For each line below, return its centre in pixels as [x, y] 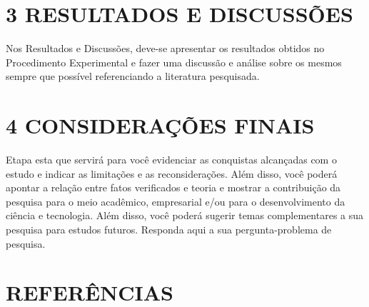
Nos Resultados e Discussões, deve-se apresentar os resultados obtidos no [165, 48]
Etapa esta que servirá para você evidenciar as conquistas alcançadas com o [171, 160]
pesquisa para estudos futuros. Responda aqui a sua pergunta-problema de [169, 229]
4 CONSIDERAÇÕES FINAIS [160, 125]
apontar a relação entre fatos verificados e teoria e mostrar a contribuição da [173, 187]
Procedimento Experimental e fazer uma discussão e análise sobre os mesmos [174, 62]
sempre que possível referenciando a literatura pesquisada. [133, 76]
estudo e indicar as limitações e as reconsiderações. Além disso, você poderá [172, 173]
